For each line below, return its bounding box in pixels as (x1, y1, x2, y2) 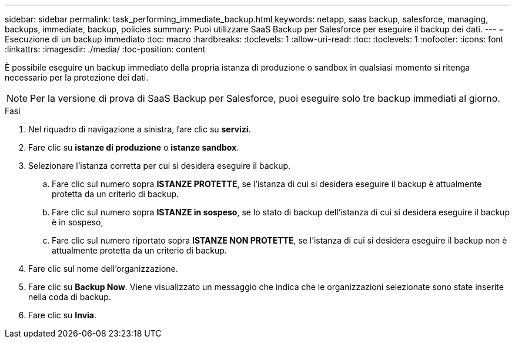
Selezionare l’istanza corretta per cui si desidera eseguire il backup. (28, 161, 291, 171)
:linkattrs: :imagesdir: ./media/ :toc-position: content (5, 44, 206, 54)
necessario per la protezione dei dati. (5, 72, 149, 82)
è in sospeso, (52, 217, 103, 227)
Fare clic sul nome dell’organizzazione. (28, 264, 178, 274)
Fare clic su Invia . (28, 310, 97, 320)
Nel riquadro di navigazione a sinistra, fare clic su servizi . (28, 124, 251, 134)
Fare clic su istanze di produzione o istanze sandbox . (28, 142, 239, 152)
